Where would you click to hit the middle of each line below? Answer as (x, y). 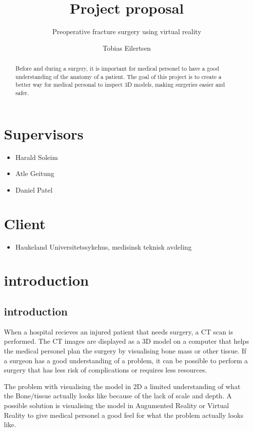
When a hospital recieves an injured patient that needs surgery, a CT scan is (118, 331)
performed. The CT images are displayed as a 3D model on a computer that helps (126, 341)
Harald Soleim (37, 157)
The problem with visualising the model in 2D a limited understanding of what (122, 386)
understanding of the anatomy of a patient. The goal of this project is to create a (118, 76)
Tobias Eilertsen (127, 48)
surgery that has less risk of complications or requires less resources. (106, 370)
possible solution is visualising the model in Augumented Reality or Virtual (117, 405)
